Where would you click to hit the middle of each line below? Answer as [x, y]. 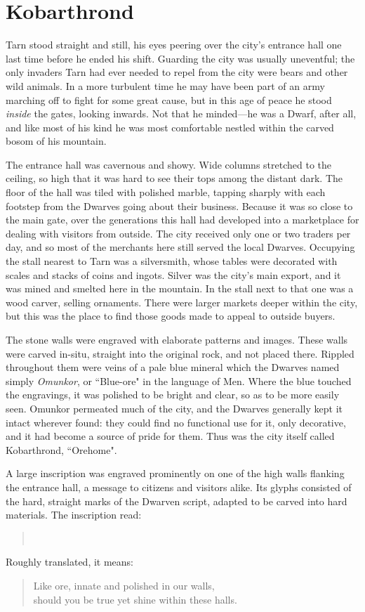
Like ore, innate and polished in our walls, [124, 585]
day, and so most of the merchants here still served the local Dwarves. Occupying [180, 247]
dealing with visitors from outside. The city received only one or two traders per [178, 233]
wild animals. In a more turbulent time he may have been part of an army [165, 85]
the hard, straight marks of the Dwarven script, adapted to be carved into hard [177, 501]
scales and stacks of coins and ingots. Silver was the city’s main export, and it [173, 274]
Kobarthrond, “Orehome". [61, 449]
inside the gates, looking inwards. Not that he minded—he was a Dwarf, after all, [181, 113]
